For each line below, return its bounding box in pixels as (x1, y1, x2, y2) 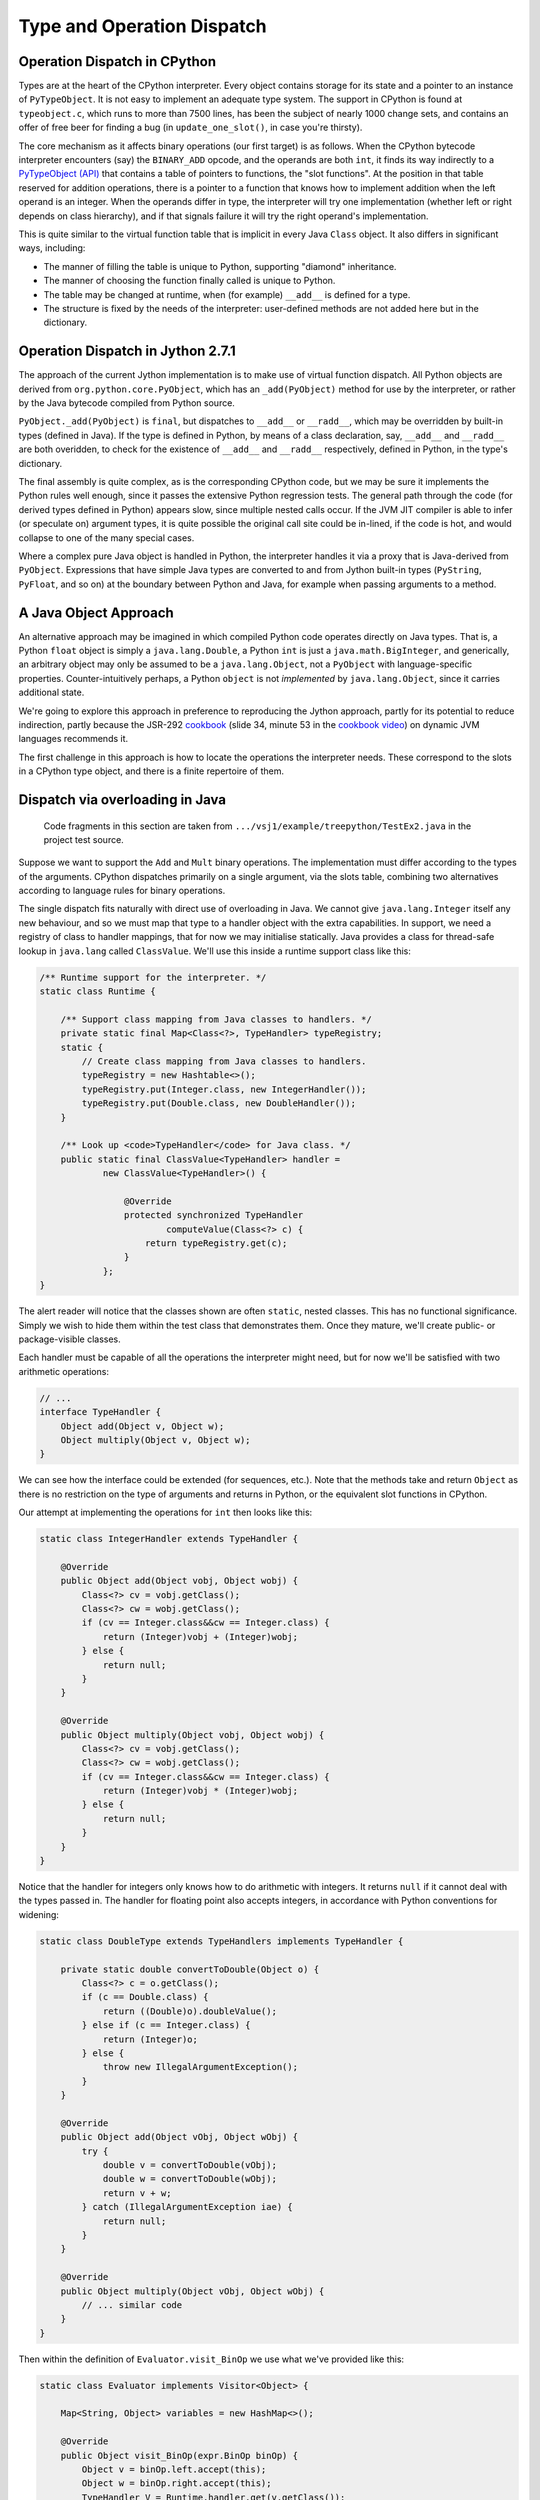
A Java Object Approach (18, 604, 174, 621)
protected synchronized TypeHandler (123, 1210, 304, 1221)
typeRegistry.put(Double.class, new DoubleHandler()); (81, 1098, 357, 1109)
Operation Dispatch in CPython (18, 53, 217, 70)
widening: (18, 1908, 60, 1920)
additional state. (18, 686, 85, 699)
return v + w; (102, 2187, 172, 2199)
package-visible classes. (18, 1333, 122, 1345)
